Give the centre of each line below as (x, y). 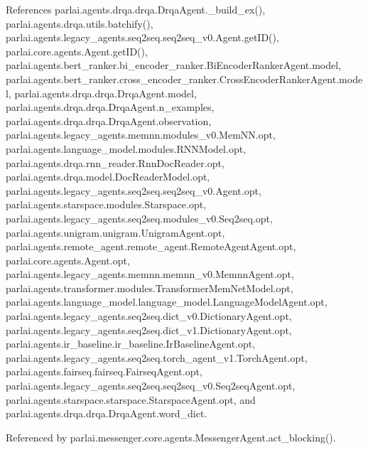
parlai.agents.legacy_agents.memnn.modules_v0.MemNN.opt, (141, 135)
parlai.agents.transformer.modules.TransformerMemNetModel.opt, (150, 288)
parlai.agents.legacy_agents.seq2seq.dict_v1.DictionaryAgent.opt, (149, 330)
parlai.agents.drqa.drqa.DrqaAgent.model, (105, 93)
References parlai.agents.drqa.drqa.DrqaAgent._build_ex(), (136, 9)
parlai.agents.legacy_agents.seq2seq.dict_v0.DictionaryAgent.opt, (149, 316)
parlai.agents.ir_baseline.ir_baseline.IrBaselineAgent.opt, (131, 344)
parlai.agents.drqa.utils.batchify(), (80, 23)
